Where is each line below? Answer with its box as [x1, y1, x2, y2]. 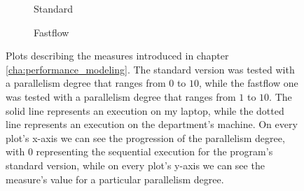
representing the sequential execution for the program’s [36, 144, 273, 159]
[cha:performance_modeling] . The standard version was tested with [6, 62, 295, 76]
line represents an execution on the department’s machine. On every [6, 117, 298, 132]
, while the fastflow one [199, 76, 298, 90]
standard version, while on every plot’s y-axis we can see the [6, 157, 265, 172]
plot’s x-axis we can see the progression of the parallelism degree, [6, 130, 285, 145]
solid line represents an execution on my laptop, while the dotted [6, 103, 284, 118]
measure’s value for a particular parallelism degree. [6, 171, 224, 186]
